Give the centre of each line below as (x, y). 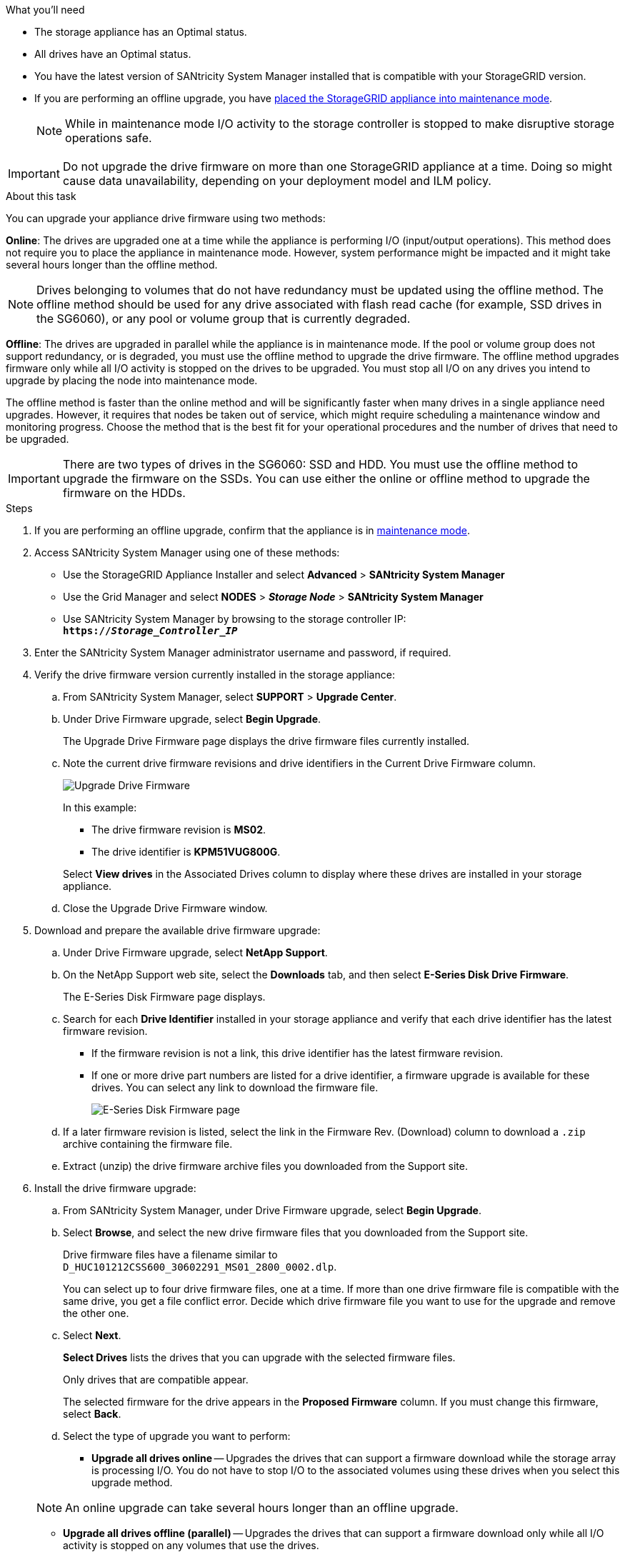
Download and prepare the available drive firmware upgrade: (177, 930)
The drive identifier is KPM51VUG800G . (186, 852)
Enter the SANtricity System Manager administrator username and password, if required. (243, 652)
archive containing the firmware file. (148, 1144)
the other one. (96, 1313)
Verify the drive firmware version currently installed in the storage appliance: (215, 675)
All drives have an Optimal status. (113, 54)
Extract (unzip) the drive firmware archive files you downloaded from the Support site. (265, 1166)
